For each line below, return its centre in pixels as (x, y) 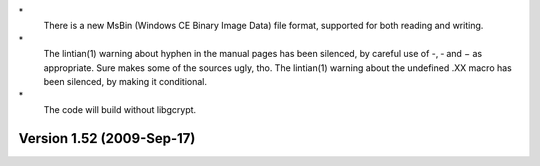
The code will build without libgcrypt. (120, 109)
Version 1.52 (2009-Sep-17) (107, 138)
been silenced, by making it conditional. (125, 81)
